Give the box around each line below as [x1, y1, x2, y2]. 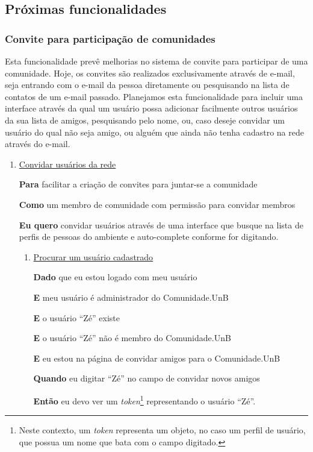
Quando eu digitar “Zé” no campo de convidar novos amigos [33, 372, 260, 385]
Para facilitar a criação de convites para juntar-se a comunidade [19, 178, 258, 190]
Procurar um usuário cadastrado [33, 250, 153, 263]
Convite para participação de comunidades [5, 31, 215, 46]
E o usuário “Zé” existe [33, 311, 120, 324]
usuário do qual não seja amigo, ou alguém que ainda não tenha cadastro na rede [5, 125, 304, 138]
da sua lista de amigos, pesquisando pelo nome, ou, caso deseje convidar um [5, 113, 285, 126]
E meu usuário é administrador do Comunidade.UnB [33, 290, 229, 303]
